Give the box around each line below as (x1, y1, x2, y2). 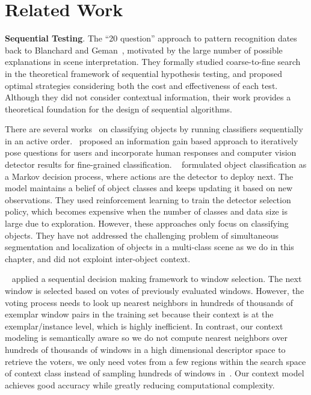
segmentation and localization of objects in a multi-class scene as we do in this (5, 240, 294, 253)
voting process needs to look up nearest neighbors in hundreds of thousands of (5, 296, 294, 308)
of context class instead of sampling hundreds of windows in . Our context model (5, 367, 304, 379)
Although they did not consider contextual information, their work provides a (5, 91, 291, 103)
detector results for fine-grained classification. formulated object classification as (5, 158, 307, 171)
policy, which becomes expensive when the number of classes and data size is (5, 205, 288, 218)
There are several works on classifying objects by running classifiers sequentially (5, 123, 303, 135)
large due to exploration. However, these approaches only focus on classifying (5, 217, 289, 230)
